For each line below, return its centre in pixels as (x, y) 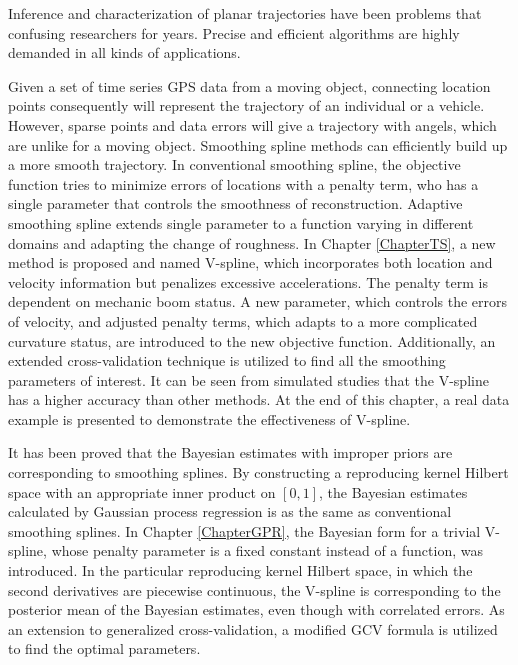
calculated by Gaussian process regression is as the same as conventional (230, 511)
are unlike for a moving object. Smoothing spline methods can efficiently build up (258, 144)
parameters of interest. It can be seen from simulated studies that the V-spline (248, 379)
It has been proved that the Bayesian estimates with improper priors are (230, 452)
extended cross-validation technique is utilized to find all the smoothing (227, 360)
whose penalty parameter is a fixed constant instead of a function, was (267, 550)
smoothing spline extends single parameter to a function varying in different (241, 222)
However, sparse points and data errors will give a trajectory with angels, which (252, 124)
